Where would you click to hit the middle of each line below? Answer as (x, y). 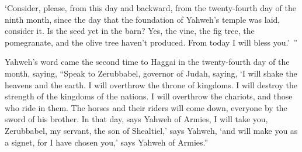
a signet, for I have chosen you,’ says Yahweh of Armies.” (107, 142)
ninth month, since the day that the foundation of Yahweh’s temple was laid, (143, 19)
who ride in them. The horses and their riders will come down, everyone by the (146, 107)
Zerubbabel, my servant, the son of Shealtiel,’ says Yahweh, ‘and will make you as (151, 130)
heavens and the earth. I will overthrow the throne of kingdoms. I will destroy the (151, 84)
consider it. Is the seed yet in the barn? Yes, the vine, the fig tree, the (130, 31)
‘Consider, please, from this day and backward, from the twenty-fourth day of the (150, 8)
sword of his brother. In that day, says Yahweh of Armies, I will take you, (136, 119)
